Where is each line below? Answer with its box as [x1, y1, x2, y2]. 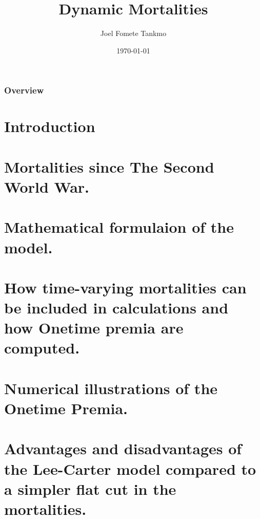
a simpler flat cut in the [4, 478, 176, 499]
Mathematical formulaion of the [4, 216, 234, 237]
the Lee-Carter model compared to [4, 458, 256, 479]
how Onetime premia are [4, 317, 184, 338]
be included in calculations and [4, 297, 229, 318]
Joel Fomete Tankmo [100, 28, 167, 39]
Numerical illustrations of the [4, 377, 218, 398]
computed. [4, 337, 80, 358]
